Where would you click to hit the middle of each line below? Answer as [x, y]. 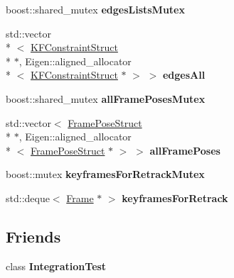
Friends [33, 236]
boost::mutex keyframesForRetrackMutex [105, 174]
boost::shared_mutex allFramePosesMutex [106, 98]
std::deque [28, 198]
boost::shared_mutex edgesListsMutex [95, 9]
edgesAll [184, 75]
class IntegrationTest [56, 266]
